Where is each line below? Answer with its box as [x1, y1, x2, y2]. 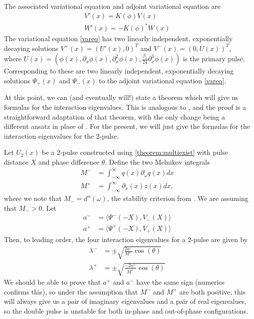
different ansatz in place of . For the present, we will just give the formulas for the [4, 121, 250, 131]
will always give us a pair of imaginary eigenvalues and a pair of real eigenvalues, [4, 296, 247, 306]
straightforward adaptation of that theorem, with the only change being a [4, 111, 225, 122]
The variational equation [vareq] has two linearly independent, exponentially [4, 33, 233, 44]
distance [4, 156, 28, 167]
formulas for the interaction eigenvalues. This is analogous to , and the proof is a [4, 101, 246, 112]
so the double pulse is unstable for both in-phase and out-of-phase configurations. [4, 305, 248, 316]
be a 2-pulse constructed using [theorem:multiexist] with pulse [42, 147, 228, 157]
